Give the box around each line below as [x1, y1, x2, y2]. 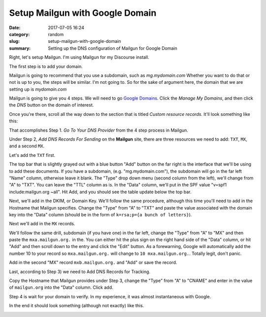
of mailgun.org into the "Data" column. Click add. [9, 284, 113, 290]
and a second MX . [9, 143, 45, 149]
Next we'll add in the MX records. [9, 221, 75, 227]
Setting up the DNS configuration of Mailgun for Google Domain [48, 45, 177, 51]
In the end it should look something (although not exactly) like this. [9, 303, 144, 309]
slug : [9, 38, 20, 44]
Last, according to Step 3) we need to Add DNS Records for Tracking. [9, 269, 150, 275]
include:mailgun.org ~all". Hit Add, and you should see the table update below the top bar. [9, 189, 192, 195]
